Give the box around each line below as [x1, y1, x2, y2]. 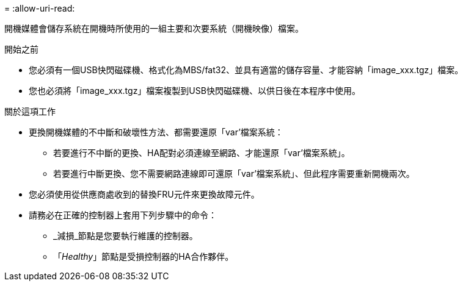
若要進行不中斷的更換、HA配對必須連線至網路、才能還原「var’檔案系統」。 [53, 148, 350, 158]
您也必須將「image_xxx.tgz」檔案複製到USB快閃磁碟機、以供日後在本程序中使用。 [29, 85, 360, 96]
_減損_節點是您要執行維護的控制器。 [53, 231, 198, 241]
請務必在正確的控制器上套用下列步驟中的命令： [29, 210, 217, 220]
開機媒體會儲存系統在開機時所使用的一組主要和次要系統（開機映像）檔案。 [4, 23, 304, 34]
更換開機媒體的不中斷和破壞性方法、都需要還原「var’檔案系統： [29, 127, 283, 137]
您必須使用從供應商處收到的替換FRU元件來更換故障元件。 [29, 189, 260, 199]
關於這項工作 [4, 106, 56, 116]
